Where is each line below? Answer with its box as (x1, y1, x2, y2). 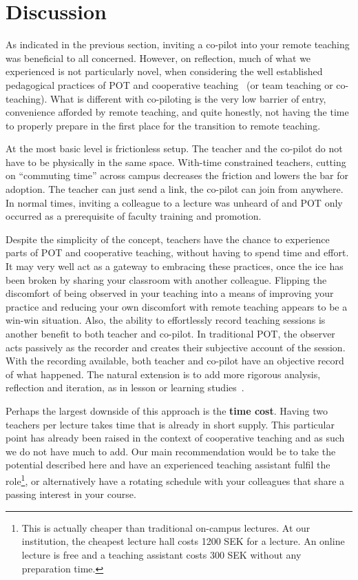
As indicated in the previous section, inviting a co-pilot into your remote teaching (6, 37, 350, 52)
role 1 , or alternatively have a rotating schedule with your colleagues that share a (6, 471, 345, 488)
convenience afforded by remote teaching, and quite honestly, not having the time (6, 105, 349, 119)
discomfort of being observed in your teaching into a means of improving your (6, 286, 334, 300)
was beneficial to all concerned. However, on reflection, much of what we (6, 50, 311, 65)
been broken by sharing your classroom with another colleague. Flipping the (6, 272, 327, 287)
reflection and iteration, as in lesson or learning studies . (6, 380, 244, 395)
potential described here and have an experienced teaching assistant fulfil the (6, 457, 330, 472)
